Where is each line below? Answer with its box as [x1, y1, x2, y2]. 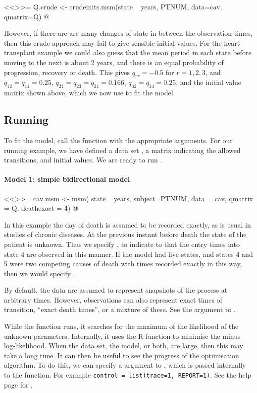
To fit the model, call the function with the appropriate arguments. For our [4, 135, 233, 145]
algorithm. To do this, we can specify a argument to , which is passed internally [4, 360, 246, 370]
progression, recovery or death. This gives [4, 67, 130, 77]
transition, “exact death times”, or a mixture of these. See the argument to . [4, 304, 236, 314]
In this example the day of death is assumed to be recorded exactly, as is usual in [4, 219, 251, 230]
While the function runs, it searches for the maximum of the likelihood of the [4, 321, 239, 331]
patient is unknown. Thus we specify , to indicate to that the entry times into [4, 238, 240, 249]
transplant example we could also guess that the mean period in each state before [4, 47, 252, 58]
